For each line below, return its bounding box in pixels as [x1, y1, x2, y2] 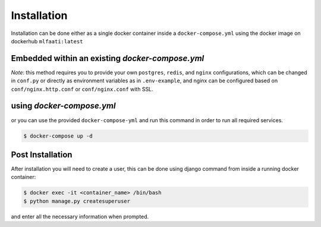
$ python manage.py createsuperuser [23, 197, 131, 204]
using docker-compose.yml [11, 101, 116, 111]
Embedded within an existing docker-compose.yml [11, 53, 204, 63]
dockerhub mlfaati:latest [11, 37, 83, 44]
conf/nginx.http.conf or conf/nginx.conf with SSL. [11, 85, 154, 92]
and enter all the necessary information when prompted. [11, 213, 149, 220]
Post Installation [11, 149, 73, 159]
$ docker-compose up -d [23, 132, 93, 139]
